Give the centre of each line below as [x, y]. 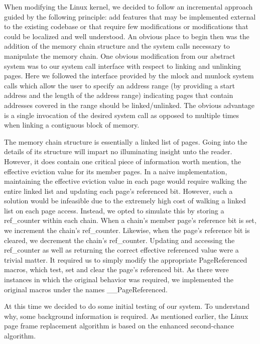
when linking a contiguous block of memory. [72, 125]
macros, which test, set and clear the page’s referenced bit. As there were [116, 269]
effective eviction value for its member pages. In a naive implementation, [116, 171]
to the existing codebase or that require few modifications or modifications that [126, 26]
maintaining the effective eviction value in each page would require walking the [125, 181]
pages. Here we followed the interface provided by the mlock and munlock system [129, 76]
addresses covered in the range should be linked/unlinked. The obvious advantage [129, 105]
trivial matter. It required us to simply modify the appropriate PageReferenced [126, 259]
